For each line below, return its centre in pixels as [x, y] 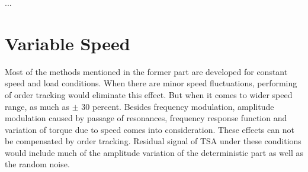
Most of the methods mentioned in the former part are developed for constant [146, 71]
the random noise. [37, 164]
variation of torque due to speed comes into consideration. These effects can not [150, 129]
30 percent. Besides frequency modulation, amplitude [178, 106]
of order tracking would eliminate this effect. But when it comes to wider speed [149, 94]
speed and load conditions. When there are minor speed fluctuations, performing [151, 83]
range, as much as [37, 106]
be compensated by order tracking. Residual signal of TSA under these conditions [153, 141]
